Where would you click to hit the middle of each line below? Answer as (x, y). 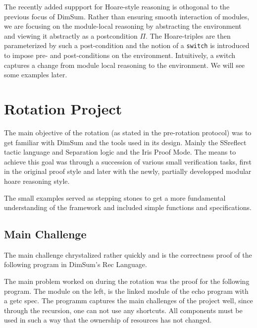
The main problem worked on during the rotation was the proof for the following (127, 281)
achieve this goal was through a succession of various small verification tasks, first (128, 161)
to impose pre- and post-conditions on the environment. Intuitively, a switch (120, 55)
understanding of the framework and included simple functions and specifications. (128, 207)
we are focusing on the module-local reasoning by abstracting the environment (123, 26)
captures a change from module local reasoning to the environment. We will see (125, 65)
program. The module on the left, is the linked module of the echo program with (126, 291)
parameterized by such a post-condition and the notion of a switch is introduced (127, 45)
